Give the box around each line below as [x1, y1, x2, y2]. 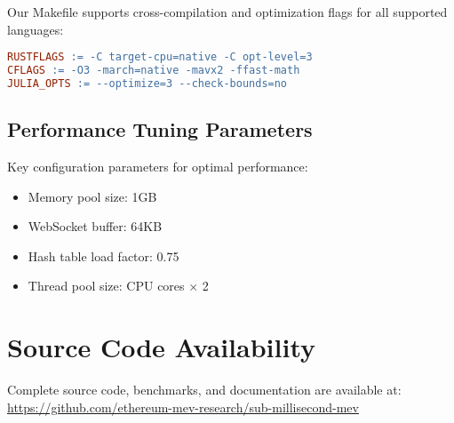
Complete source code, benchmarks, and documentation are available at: [7, 380, 402, 399]
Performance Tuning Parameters [7, 116, 313, 143]
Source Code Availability [7, 329, 316, 365]
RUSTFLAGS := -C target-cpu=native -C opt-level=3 [7, 51, 313, 64]
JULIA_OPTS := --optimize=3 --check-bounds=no [7, 76, 288, 90]
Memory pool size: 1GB [28, 187, 157, 205]
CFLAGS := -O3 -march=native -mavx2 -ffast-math [7, 64, 300, 77]
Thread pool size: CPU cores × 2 [28, 276, 209, 295]
